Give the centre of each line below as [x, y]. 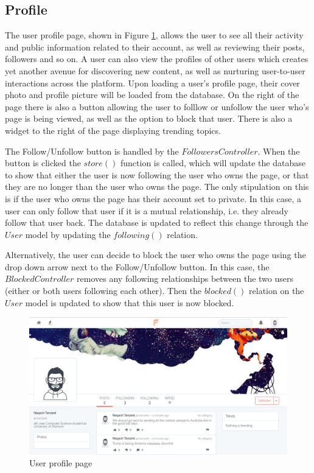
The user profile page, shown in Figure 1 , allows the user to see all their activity [154, 35]
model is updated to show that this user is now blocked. [130, 302]
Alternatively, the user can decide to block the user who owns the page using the [155, 255]
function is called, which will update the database [213, 163]
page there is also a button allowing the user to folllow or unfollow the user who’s [157, 106]
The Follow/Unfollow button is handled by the [92, 151]
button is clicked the [43, 163]
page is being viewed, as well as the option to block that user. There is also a [149, 118]
